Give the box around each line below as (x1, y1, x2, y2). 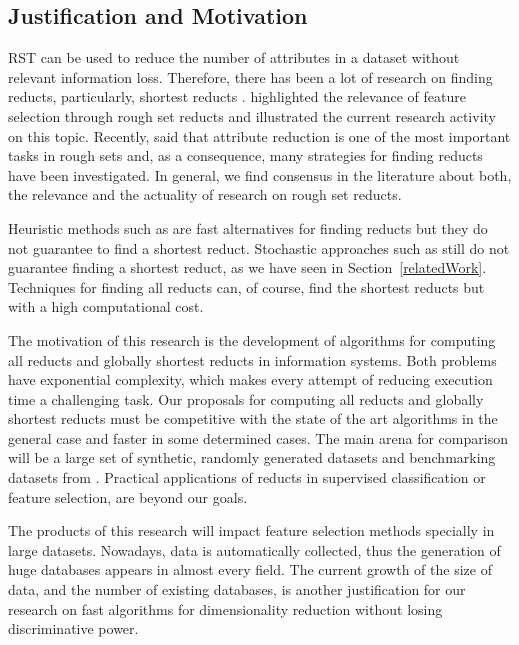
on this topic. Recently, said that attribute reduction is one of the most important (8, 125, 511, 146)
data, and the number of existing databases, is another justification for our (8, 579, 466, 600)
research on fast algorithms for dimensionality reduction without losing (8, 598, 443, 619)
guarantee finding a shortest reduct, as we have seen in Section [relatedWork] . (8, 257, 487, 278)
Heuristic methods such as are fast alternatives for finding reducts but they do (8, 217, 488, 238)
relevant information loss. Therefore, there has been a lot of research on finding (8, 66, 493, 87)
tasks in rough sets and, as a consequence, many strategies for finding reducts (8, 145, 483, 166)
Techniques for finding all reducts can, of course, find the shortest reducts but (8, 276, 485, 297)
